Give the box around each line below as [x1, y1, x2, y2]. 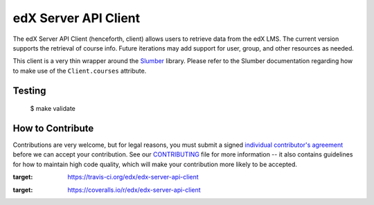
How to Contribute [12, 122, 94, 134]
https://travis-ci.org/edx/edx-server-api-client [67, 173, 199, 181]
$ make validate [30, 105, 75, 113]
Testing [12, 84, 46, 96]
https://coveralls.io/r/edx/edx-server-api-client [67, 186, 201, 194]
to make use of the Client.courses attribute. [12, 66, 147, 75]
